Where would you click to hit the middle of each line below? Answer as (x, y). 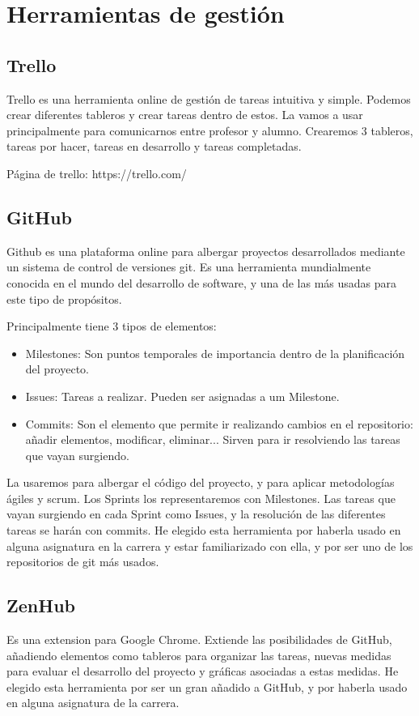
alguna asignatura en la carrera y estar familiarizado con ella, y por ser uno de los (210, 546)
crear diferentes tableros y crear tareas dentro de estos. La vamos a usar (185, 115)
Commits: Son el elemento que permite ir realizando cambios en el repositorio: (219, 423)
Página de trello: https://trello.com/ (97, 173)
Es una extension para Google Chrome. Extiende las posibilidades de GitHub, (199, 639)
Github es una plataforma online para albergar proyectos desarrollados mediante (206, 251)
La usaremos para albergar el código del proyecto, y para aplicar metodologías (201, 482)
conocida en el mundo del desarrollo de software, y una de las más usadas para (202, 282)
